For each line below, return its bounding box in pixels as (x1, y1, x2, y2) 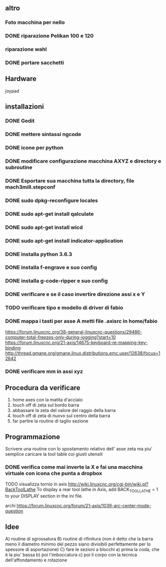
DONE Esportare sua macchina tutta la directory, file (5, 177, 134, 184)
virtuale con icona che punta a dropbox (5, 469, 102, 476)
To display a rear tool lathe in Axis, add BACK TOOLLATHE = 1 (36, 486, 158, 494)
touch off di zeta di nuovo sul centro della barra (12, 412, 110, 419)
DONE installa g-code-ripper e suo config (5, 277, 108, 284)
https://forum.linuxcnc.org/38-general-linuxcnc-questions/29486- (5, 329, 142, 335)
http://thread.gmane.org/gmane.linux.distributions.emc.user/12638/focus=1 (5, 350, 161, 356)
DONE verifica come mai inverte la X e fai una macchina (5, 463, 143, 470)
